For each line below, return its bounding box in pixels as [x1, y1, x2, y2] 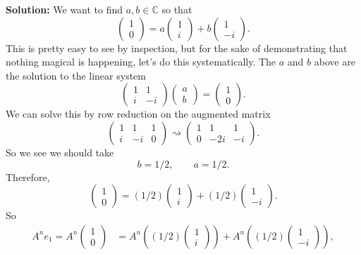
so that [161, 2, 192, 16]
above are [314, 54, 356, 69]
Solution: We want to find [6, 2, 123, 16]
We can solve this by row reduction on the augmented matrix [6, 106, 271, 121]
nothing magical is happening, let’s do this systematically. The [6, 54, 276, 69]
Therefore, [6, 169, 50, 184]
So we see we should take [6, 144, 114, 159]
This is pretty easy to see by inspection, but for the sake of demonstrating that [6, 40, 348, 55]
